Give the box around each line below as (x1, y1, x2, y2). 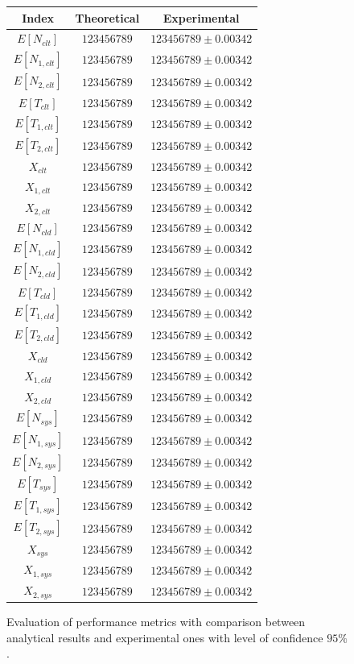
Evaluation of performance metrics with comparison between (6, 613, 306, 630)
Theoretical (75, 9, 140, 26)
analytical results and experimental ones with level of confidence (6, 629, 323, 645)
